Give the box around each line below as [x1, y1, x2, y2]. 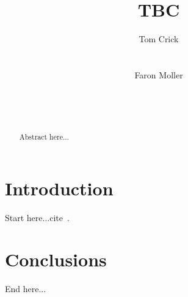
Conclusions [5, 247, 107, 272]
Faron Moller [134, 68, 183, 81]
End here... [5, 282, 46, 295]
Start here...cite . [5, 211, 70, 224]
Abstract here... [19, 132, 69, 142]
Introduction [5, 175, 114, 200]
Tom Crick [139, 32, 179, 45]
